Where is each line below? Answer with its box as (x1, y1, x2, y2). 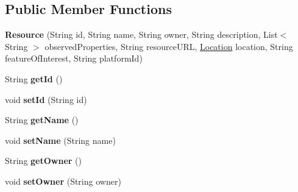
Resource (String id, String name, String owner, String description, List (5, 28, 278, 41)
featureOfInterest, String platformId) (5, 52, 143, 65)
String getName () (5, 113, 79, 126)
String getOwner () (5, 154, 82, 167)
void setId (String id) (5, 93, 87, 105)
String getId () (5, 72, 63, 85)
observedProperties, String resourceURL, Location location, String (44, 40, 293, 52)
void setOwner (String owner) (5, 174, 121, 187)
